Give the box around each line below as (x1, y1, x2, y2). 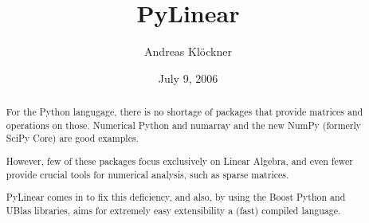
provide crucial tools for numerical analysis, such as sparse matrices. (6, 167, 289, 181)
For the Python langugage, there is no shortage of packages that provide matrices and (6, 105, 363, 119)
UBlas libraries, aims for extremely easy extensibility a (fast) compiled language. (6, 203, 341, 217)
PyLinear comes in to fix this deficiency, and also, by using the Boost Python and (6, 190, 346, 204)
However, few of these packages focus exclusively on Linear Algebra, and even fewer (6, 154, 353, 167)
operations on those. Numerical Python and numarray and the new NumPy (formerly (6, 118, 362, 131)
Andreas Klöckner (144, 43, 232, 60)
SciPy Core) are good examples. (6, 131, 139, 145)
